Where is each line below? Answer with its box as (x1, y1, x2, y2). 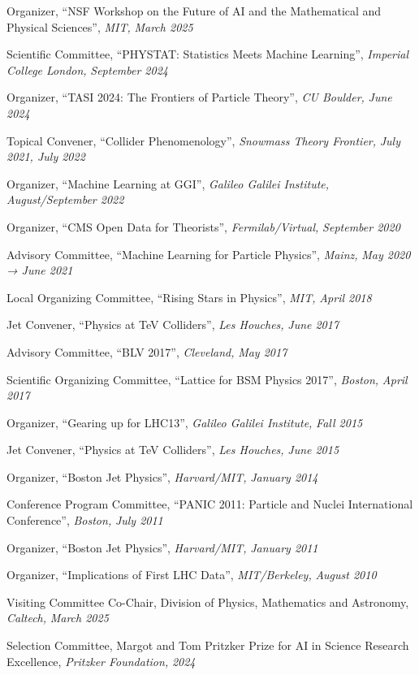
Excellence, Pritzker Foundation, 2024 (6, 652, 196, 669)
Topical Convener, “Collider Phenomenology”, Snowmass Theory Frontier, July (6, 132, 400, 149)
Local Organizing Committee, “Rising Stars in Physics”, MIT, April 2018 (6, 288, 372, 305)
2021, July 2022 (6, 148, 85, 165)
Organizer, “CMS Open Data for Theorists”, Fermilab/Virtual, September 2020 (6, 218, 400, 235)
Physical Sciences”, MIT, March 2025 (6, 18, 193, 35)
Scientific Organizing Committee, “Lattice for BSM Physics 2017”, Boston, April (6, 370, 408, 387)
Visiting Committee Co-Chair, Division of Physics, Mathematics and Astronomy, (6, 593, 409, 610)
